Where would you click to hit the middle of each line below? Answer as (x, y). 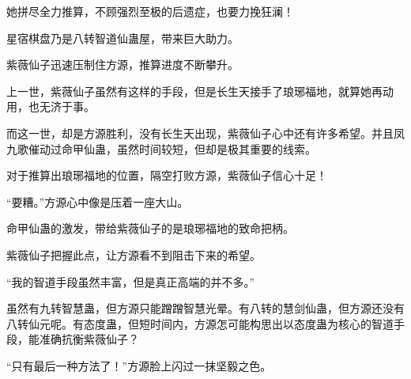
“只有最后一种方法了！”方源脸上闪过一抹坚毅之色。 (139, 365)
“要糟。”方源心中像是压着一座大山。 (98, 201)
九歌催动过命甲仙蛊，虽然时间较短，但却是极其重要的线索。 (161, 148)
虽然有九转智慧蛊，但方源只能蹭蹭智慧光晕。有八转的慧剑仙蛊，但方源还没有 (205, 308)
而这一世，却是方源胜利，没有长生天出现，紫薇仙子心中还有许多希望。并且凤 (205, 133)
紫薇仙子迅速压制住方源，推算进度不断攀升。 (123, 64)
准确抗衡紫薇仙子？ (89, 339)
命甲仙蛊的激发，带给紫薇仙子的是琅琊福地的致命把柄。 (150, 228)
